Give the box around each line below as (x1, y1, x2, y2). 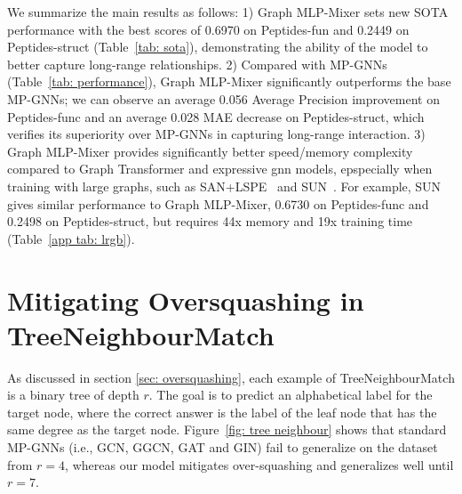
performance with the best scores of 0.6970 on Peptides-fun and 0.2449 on (7, 20, 410, 38)
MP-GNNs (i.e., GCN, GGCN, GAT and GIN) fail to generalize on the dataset (7, 438, 438, 456)
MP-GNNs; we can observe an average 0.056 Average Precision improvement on (7, 89, 440, 108)
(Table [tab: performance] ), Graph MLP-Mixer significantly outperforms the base (7, 72, 451, 91)
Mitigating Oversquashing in (7, 281, 364, 318)
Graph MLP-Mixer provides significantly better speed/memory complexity (7, 142, 413, 160)
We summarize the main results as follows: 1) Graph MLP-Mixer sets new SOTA (7, 3, 449, 20)
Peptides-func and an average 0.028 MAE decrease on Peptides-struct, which (7, 107, 425, 126)
